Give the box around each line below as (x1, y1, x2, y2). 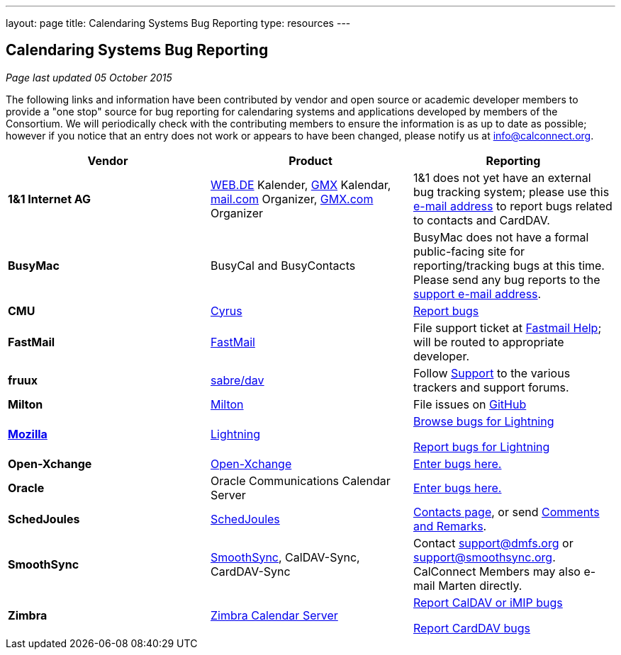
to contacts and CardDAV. (413, 212, 550, 227)
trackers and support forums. (413, 380, 569, 394)
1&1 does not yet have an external (413, 170, 591, 185)
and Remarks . (413, 518, 487, 533)
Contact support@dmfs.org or (413, 535, 574, 550)
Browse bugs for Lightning (413, 414, 554, 428)
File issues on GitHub (413, 397, 527, 411)
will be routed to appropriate (413, 334, 564, 349)
